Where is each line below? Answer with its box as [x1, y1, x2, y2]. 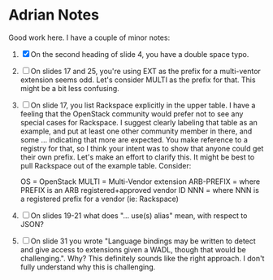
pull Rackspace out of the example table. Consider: [19, 160, 192, 170]
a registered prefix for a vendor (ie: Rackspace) [19, 194, 179, 203]
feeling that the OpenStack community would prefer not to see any [19, 108, 244, 119]
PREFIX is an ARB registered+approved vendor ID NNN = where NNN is [19, 185, 260, 195]
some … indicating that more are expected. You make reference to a [19, 134, 248, 144]
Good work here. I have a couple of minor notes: [8, 33, 171, 42]
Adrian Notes [8, 6, 100, 24]
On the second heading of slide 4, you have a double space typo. [30, 49, 249, 59]
